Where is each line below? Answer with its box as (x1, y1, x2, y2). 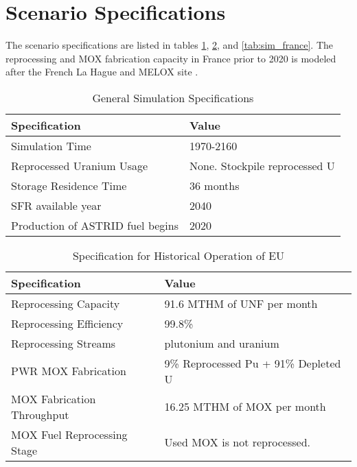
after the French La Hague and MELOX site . (5, 64, 198, 79)
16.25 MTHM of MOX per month (164, 398, 326, 415)
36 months (189, 177, 240, 193)
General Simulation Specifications (92, 89, 254, 106)
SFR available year (11, 197, 102, 213)
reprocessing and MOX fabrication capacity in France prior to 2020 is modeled (5, 51, 336, 65)
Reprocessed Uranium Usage (11, 157, 148, 173)
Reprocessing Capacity (11, 295, 120, 311)
